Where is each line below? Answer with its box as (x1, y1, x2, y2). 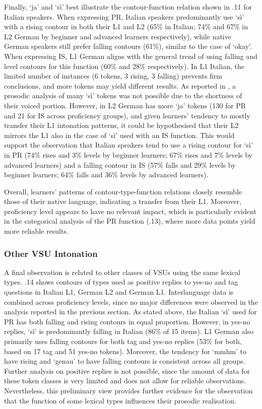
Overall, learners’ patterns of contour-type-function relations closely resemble (4, 186, 242, 196)
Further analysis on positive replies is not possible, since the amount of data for (4, 365, 250, 376)
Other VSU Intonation (4, 247, 98, 259)
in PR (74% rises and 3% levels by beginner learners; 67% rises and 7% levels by (4, 149, 253, 160)
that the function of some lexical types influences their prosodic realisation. (4, 395, 236, 405)
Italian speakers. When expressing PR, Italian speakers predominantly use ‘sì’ (4, 11, 244, 22)
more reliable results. (4, 226, 69, 236)
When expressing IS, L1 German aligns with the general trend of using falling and (4, 50, 257, 61)
